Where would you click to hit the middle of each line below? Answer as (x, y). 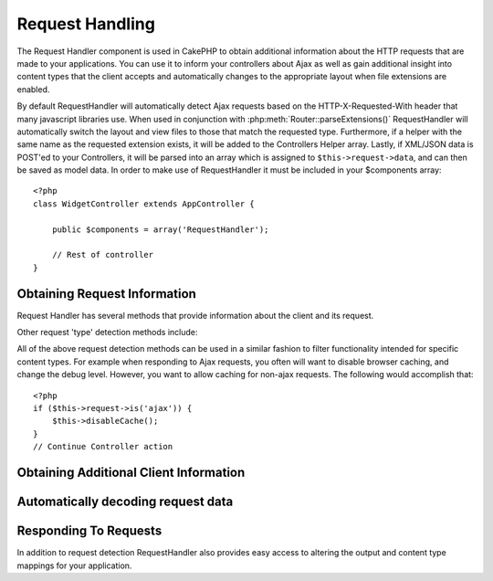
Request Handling (86, 24)
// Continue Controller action (103, 447)
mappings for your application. (74, 565)
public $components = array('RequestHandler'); (160, 229)
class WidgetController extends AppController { (144, 204)
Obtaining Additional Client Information (131, 473)
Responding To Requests (89, 531)
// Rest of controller (103, 255)
